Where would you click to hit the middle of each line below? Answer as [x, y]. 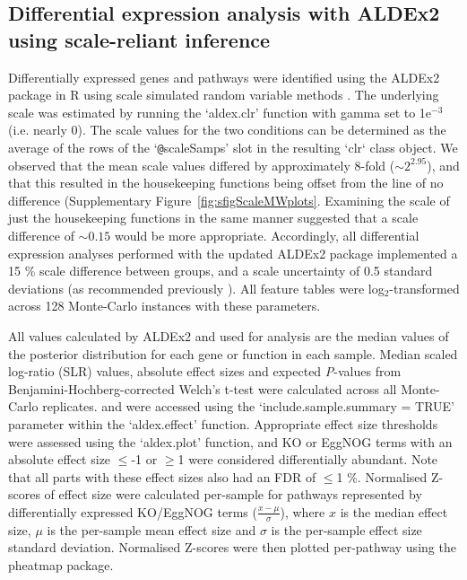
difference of [41, 235]
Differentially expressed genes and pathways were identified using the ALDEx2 [224, 77]
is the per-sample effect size [346, 529]
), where [303, 511]
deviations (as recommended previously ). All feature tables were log [196, 288]
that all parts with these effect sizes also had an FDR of [162, 476]
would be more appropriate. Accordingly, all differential [267, 235]
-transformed [424, 288]
